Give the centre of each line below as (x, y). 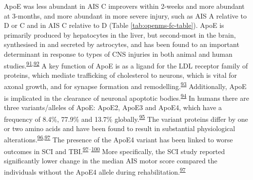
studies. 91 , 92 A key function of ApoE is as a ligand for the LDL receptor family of (126, 65)
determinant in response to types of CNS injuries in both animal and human (118, 54)
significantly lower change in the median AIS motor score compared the (111, 160)
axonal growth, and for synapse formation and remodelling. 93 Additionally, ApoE (125, 86)
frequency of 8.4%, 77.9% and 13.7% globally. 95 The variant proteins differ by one (126, 118)
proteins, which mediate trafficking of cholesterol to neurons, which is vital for (121, 75)
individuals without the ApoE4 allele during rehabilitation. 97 (95, 171)
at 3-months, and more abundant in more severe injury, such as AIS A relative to (125, 15)
